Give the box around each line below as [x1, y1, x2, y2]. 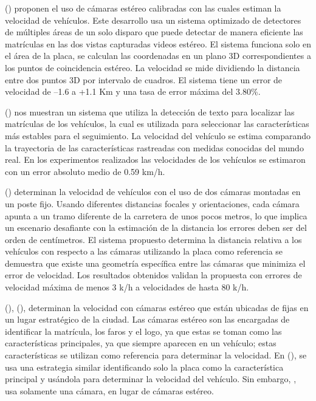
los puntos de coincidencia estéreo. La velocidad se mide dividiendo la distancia [5, 61, 300, 74]
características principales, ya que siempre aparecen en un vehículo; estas [5, 337, 276, 349]
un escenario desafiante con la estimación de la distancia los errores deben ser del [5, 221, 307, 234]
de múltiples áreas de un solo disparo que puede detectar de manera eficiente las [5, 26, 303, 38]
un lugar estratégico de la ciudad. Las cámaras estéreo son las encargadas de [5, 313, 290, 326]
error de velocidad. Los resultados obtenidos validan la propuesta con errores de [5, 269, 302, 281]
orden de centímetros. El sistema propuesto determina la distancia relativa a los [5, 233, 302, 245]
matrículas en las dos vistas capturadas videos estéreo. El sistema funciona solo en [5, 37, 311, 50]
